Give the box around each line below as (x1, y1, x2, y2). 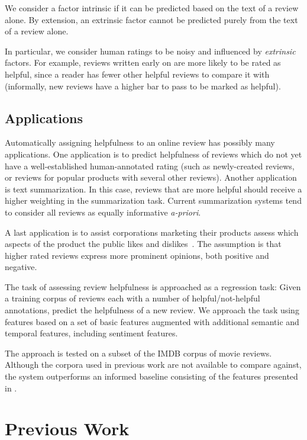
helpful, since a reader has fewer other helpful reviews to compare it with (5, 68, 270, 80)
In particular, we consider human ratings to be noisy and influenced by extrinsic (5, 44, 296, 57)
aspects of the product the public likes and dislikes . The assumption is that (5, 237, 282, 250)
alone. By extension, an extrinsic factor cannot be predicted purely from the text (5, 13, 298, 25)
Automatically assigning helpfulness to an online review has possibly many (5, 136, 275, 149)
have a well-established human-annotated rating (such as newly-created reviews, (5, 159, 295, 172)
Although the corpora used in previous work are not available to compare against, (5, 358, 302, 371)
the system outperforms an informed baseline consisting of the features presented (5, 370, 298, 383)
